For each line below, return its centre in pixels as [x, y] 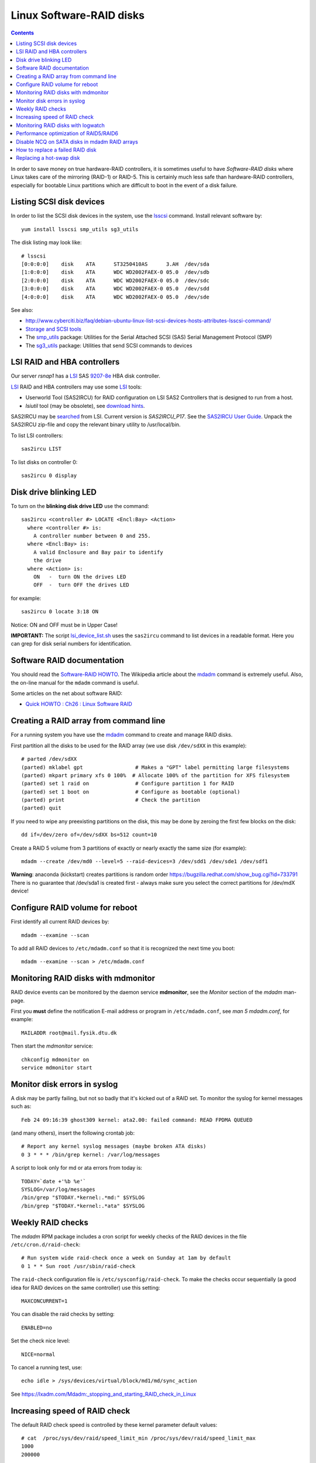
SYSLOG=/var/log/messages [59, 1189]
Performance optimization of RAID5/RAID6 [67, 133]
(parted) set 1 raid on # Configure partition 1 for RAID [128, 784]
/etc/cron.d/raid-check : [46, 1245]
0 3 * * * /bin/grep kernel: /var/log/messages [91, 1155]
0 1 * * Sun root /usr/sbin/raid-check [78, 1266]
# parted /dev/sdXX [49, 759]
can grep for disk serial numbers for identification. [71, 644]
